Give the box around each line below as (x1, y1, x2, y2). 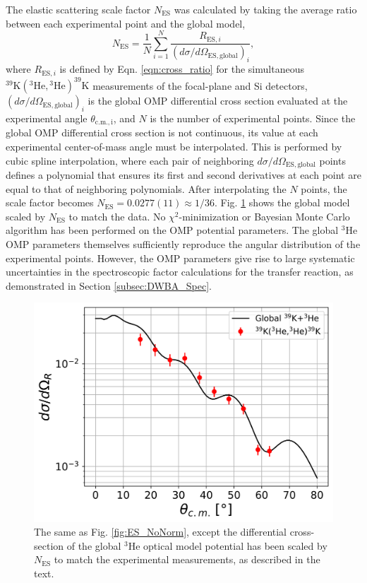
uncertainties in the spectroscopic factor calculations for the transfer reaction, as (6, 264, 354, 279)
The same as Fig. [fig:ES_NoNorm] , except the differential (34, 524, 287, 539)
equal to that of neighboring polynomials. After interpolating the (6, 181, 287, 196)
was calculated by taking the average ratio (174, 2, 357, 16)
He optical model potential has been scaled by (128, 538, 327, 553)
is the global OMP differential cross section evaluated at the (88, 93, 348, 108)
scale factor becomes (6, 195, 94, 210)
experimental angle (6, 110, 88, 125)
